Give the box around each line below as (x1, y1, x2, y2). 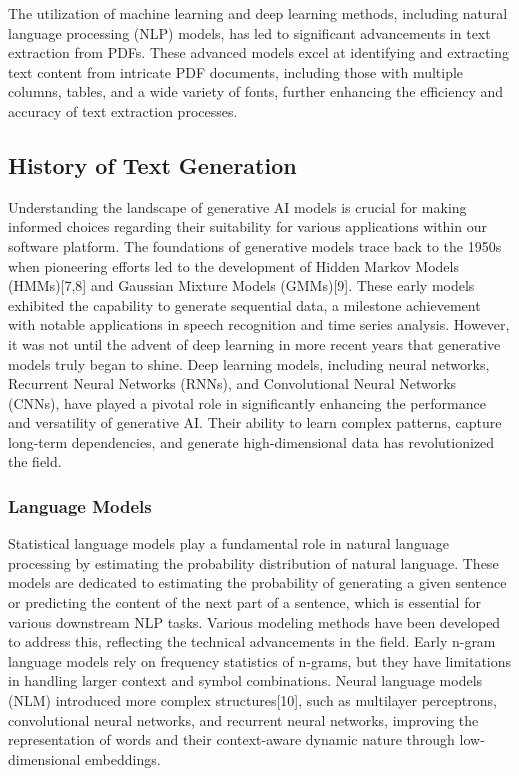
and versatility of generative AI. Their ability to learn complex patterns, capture (8, 412, 502, 433)
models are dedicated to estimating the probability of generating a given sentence (8, 572, 507, 593)
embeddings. (85, 748, 161, 769)
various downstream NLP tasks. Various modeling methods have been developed (8, 611, 501, 632)
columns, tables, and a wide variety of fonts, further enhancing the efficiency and (8, 81, 504, 102)
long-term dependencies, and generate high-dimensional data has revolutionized (8, 431, 495, 452)
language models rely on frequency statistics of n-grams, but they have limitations (8, 650, 512, 671)
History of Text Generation (8, 149, 297, 180)
